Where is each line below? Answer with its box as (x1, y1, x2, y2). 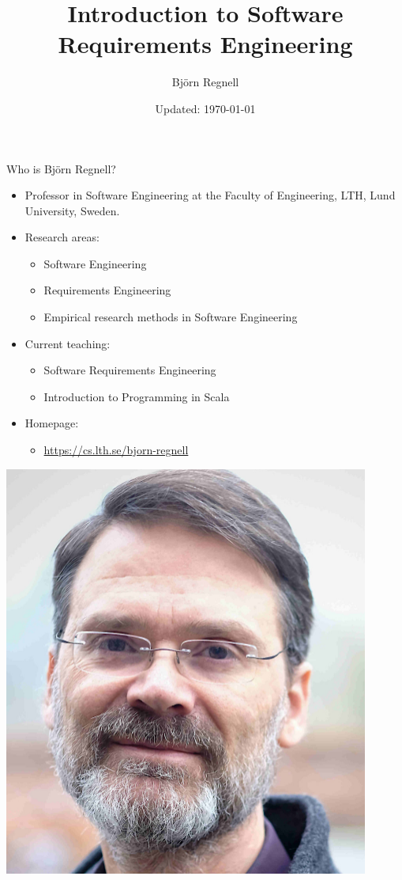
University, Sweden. (24, 202, 120, 218)
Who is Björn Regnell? (6, 160, 116, 176)
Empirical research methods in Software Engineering (43, 309, 298, 325)
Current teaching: (24, 335, 111, 351)
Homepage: (24, 415, 79, 431)
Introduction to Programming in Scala (43, 388, 230, 404)
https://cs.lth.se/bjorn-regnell (43, 442, 189, 458)
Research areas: (24, 229, 100, 245)
